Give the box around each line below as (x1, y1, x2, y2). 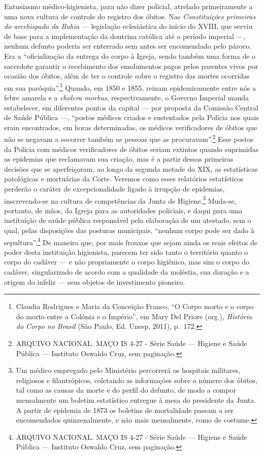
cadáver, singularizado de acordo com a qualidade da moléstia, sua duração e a (4, 267, 249, 277)
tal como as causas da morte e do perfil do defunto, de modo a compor (16, 385, 236, 395)
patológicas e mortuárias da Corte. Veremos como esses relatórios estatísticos (4, 173, 244, 184)
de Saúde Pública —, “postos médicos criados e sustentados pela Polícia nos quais (4, 112, 259, 123)
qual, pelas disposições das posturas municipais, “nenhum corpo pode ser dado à (4, 225, 254, 236)
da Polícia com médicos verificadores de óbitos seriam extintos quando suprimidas (4, 143, 258, 154)
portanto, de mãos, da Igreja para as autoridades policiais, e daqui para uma (4, 205, 243, 215)
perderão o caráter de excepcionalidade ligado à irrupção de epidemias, (4, 183, 225, 194)
